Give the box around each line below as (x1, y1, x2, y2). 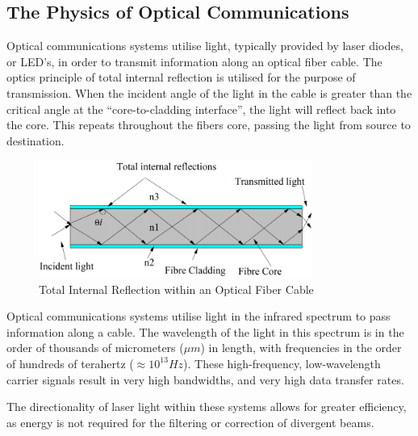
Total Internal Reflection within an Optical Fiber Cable (39, 280, 314, 297)
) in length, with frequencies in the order (200, 339, 402, 356)
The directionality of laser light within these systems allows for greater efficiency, (6, 398, 407, 415)
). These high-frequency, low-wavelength (183, 354, 381, 371)
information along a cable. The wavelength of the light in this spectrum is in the (6, 323, 404, 340)
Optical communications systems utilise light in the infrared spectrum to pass (6, 308, 391, 325)
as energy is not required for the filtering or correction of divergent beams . (6, 413, 374, 430)
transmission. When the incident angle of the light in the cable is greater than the (6, 84, 412, 101)
